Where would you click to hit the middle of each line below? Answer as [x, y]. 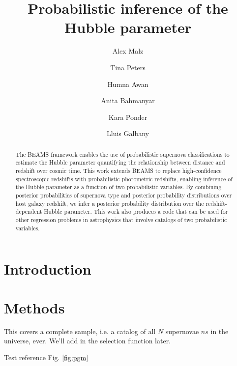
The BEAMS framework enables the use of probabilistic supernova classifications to [122, 154]
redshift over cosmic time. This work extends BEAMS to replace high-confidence [118, 170]
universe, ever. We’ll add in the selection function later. [88, 341]
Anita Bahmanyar [128, 100]
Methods [34, 307]
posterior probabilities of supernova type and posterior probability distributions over [124, 195]
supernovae [182, 331]
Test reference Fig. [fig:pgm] [46, 357]
